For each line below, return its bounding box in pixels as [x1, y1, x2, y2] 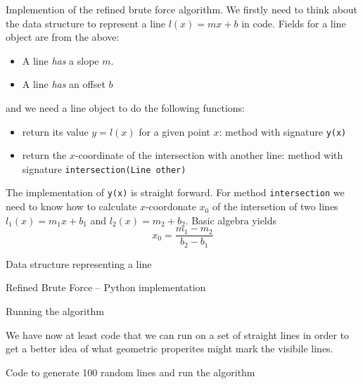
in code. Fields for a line [241, 15, 346, 30]
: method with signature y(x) [219, 124, 347, 139]
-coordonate [145, 199, 196, 214]
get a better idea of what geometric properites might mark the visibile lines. [6, 341, 333, 356]
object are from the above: [6, 30, 120, 44]
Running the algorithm [6, 304, 104, 319]
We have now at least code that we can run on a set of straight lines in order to [6, 327, 350, 342]
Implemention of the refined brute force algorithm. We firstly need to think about [6, 2, 358, 16]
